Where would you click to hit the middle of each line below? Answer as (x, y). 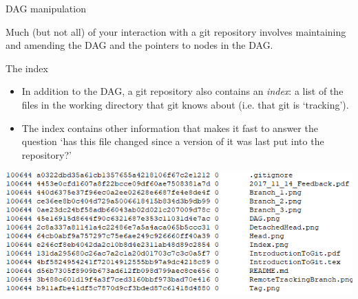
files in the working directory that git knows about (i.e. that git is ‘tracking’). (185, 104)
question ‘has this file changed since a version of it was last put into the (173, 141)
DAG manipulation (46, 8)
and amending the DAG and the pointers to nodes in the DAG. (139, 45)
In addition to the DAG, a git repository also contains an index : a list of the (182, 91)
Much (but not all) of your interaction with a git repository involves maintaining (176, 31)
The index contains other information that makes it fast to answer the (170, 128)
